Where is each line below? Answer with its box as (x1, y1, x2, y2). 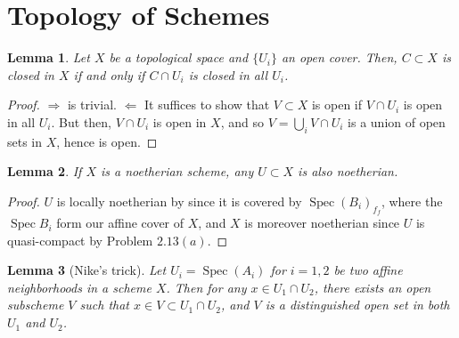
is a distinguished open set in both (265, 295, 450, 314)
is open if (311, 95, 363, 114)
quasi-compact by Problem (7, 230, 153, 249)
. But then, (51, 112, 112, 131)
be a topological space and (109, 48, 249, 67)
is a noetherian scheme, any (101, 162, 254, 181)
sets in (7, 132, 43, 150)
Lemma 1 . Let (7, 48, 90, 67)
